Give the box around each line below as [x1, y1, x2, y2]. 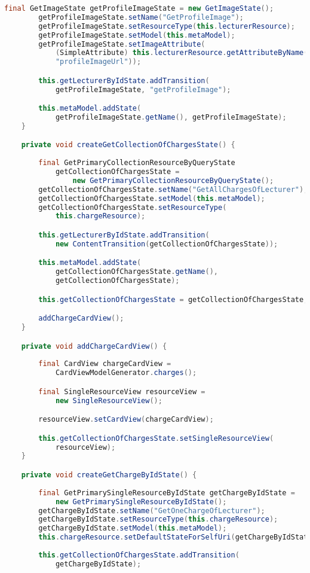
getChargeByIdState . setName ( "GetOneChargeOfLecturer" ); [38, 506, 265, 515]
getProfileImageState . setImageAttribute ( [38, 39, 205, 48]
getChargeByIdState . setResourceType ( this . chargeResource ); [38, 515, 278, 524]
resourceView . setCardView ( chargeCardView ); [38, 415, 214, 424]
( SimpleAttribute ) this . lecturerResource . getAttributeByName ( [55, 48, 308, 57]
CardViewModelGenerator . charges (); [55, 368, 197, 377]
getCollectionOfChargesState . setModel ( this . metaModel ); [38, 194, 265, 203]
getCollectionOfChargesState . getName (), [55, 267, 218, 276]
